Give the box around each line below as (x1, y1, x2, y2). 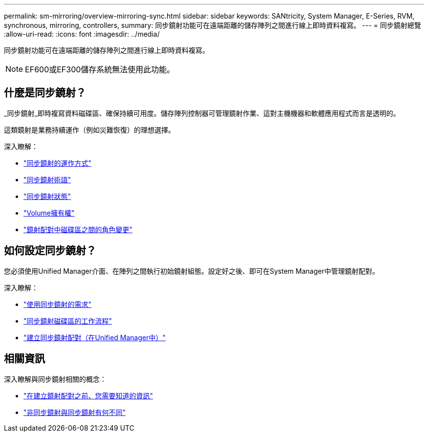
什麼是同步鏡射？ (4, 87, 86, 99)
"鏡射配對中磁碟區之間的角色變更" (23, 225, 133, 234)
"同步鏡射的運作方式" (23, 158, 92, 167)
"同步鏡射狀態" (23, 192, 71, 200)
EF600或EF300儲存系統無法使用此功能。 (25, 65, 175, 74)
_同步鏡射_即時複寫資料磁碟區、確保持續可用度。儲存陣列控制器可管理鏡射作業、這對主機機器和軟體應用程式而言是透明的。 (4, 109, 400, 117)
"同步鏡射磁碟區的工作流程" (23, 316, 112, 325)
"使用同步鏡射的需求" (23, 300, 92, 308)
